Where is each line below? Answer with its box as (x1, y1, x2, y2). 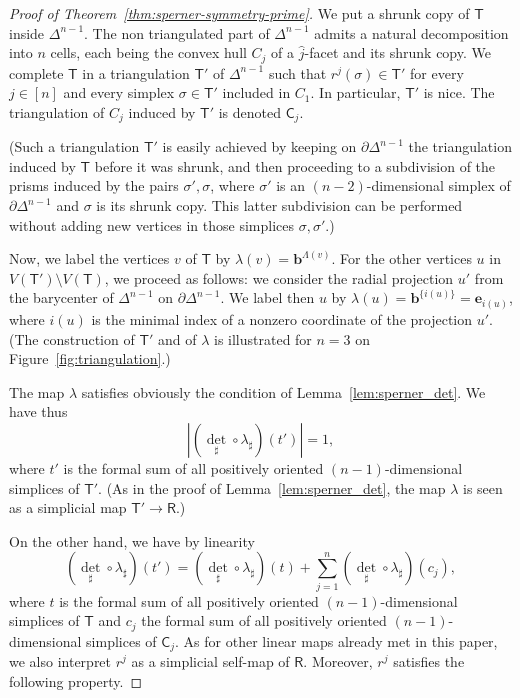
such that (268, 62, 327, 83)
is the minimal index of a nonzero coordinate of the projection (91, 308, 473, 329)
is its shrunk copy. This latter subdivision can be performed (96, 195, 463, 216)
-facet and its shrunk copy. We (304, 42, 491, 63)
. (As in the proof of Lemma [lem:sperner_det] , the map (98, 477, 446, 498)
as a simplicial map (9, 497, 127, 518)
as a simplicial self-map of (131, 651, 290, 672)
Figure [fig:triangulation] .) (9, 348, 171, 369)
